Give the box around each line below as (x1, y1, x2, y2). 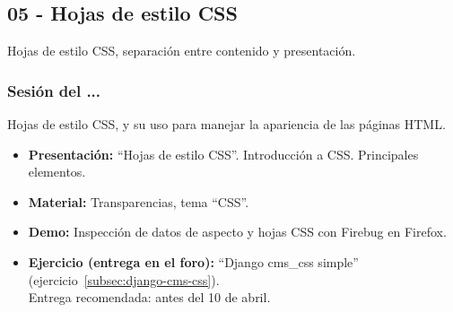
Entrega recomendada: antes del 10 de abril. (28, 288, 271, 307)
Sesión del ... (7, 79, 101, 101)
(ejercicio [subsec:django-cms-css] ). (28, 270, 220, 289)
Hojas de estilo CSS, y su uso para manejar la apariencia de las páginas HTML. (7, 115, 446, 134)
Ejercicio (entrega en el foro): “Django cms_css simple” (28, 252, 359, 271)
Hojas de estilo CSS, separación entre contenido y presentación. (7, 41, 356, 60)
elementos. (28, 162, 86, 181)
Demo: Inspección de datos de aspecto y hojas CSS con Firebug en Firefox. (28, 222, 447, 241)
